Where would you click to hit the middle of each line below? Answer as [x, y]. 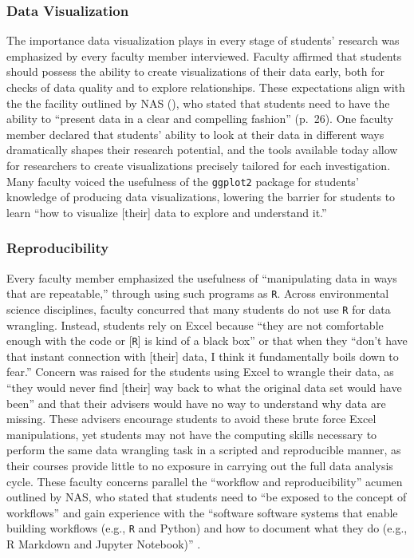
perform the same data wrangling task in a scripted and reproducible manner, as [204, 450]
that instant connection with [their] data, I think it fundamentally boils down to [203, 356]
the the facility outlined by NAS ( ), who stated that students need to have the [198, 103]
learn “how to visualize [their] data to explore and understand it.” [167, 212]
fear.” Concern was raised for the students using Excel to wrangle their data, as [200, 372]
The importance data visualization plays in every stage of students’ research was [203, 40]
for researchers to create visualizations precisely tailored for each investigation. [199, 165]
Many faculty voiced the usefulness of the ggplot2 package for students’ [183, 181]
